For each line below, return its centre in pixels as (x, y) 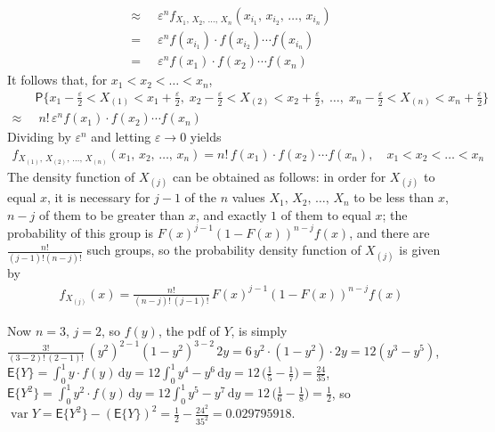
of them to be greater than (112, 214)
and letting (121, 137)
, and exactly (231, 214)
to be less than (394, 197)
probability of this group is (80, 232)
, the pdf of (189, 331)
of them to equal (326, 214)
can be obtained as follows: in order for (280, 176)
